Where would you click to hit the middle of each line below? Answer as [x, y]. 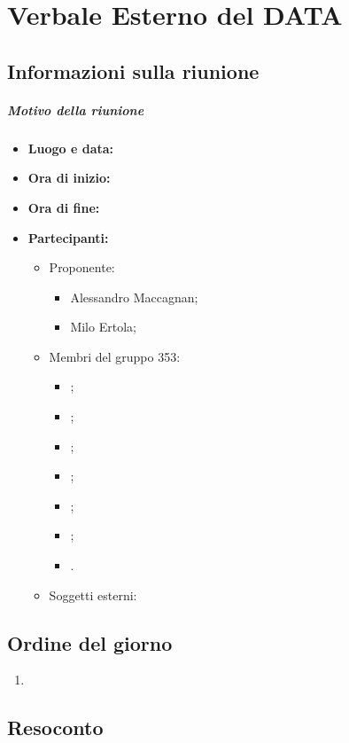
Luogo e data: [71, 148]
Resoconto [55, 727]
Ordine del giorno [90, 642]
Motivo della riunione [76, 109]
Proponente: [82, 267]
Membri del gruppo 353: [115, 356]
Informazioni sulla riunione [133, 70]
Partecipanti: [68, 237]
